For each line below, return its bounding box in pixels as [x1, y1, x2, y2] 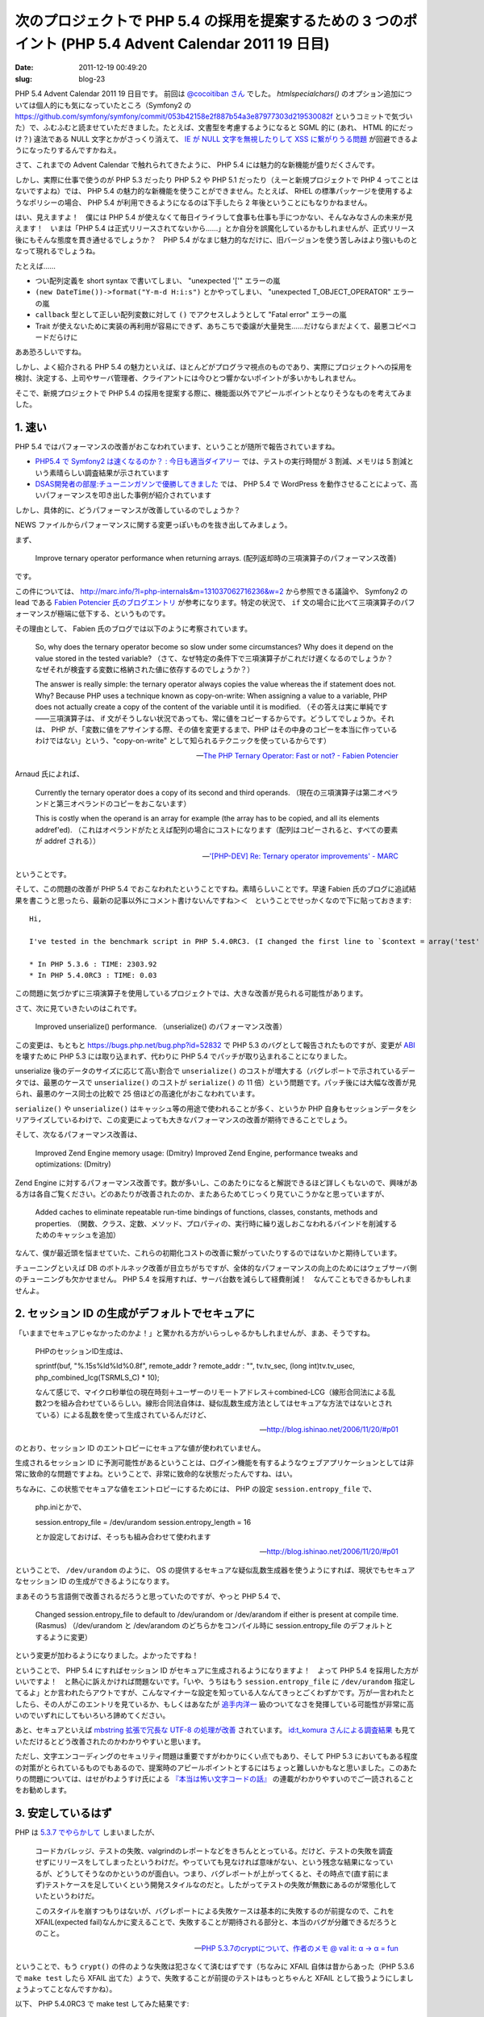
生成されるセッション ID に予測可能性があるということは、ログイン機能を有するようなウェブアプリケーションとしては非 [15, 1458, 415, 1468]
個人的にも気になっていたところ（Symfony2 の [35, 100, 192, 110]
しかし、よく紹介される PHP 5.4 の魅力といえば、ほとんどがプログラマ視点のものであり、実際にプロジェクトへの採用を [15, 361, 413, 371]
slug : [15, 73, 32, 84]
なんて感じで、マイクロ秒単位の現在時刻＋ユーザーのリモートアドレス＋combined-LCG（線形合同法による [35, 1388, 389, 1397]
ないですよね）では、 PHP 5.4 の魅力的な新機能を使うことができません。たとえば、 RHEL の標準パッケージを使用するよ [15, 186, 414, 196]
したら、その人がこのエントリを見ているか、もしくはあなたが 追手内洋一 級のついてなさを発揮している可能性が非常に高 [15, 1699, 415, 1709]
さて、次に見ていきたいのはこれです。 [15, 1003, 141, 1013]
